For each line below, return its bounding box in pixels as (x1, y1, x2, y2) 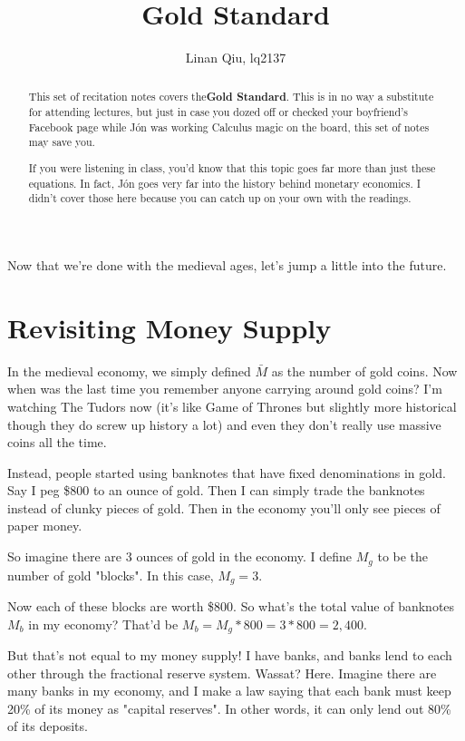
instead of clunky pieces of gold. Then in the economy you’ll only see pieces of (7, 498, 441, 517)
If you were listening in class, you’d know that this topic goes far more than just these (28, 161, 436, 176)
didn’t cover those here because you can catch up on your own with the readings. (28, 190, 412, 206)
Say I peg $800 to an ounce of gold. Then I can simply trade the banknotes (7, 481, 425, 500)
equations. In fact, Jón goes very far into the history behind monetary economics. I (28, 175, 421, 190)
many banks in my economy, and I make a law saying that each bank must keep (7, 681, 451, 700)
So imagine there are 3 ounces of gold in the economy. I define (7, 547, 353, 566)
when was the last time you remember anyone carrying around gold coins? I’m (7, 379, 442, 398)
